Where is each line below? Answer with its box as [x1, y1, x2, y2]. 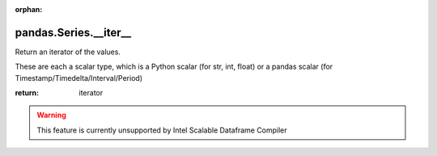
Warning [36, 110, 66, 120]
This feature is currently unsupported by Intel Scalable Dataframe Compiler [36, 125, 287, 135]
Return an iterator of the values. [15, 47, 121, 57]
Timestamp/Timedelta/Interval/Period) [15, 73, 143, 82]
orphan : [15, 5, 43, 14]
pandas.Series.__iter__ [15, 25, 132, 40]
